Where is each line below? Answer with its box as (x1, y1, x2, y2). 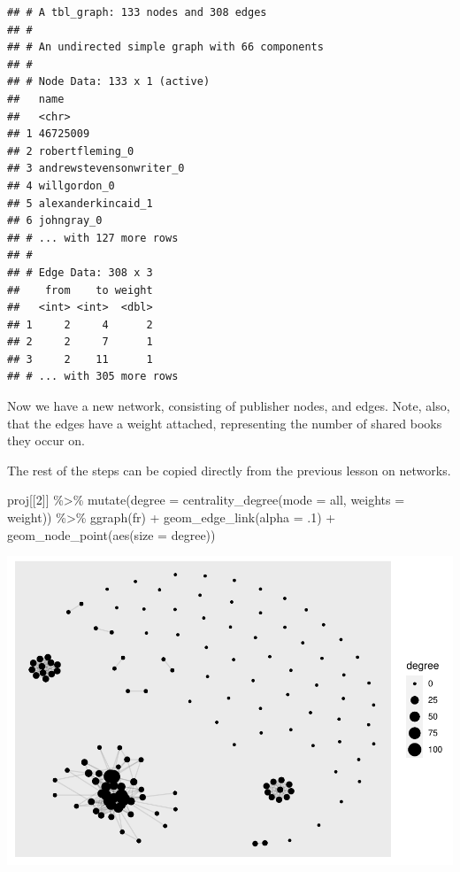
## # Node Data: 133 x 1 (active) (7, 75, 211, 89)
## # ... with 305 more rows (7, 370, 179, 383)
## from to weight (7, 283, 153, 297)
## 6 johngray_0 (7, 214, 103, 228)
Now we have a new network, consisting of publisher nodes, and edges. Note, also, (7, 397, 450, 415)
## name (7, 92, 65, 105)
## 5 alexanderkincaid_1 (7, 197, 153, 210)
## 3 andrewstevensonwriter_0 (7, 162, 185, 175)
